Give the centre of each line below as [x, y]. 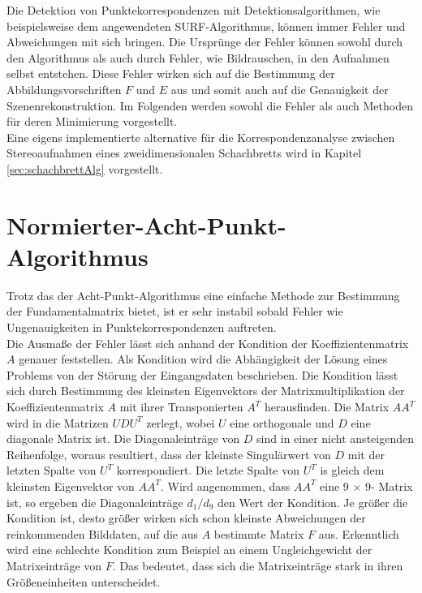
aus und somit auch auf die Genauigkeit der [280, 89]
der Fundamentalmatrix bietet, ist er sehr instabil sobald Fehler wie [175, 311]
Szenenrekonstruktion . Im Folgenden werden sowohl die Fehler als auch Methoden [210, 105]
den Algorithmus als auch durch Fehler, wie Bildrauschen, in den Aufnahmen [198, 57]
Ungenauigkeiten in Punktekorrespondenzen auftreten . [142, 327]
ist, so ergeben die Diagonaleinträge [95, 502]
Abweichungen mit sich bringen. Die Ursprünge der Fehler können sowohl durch [205, 42]
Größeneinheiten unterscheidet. [84, 581]
